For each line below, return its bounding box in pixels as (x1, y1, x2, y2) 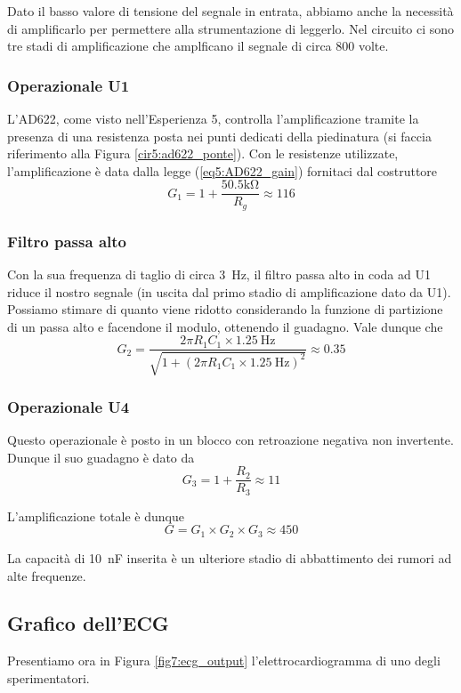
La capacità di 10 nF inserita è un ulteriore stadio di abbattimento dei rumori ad (7, 548, 452, 567)
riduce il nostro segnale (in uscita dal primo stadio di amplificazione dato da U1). (7, 282, 451, 301)
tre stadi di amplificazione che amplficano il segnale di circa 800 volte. (7, 36, 389, 55)
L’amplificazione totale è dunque (7, 506, 184, 525)
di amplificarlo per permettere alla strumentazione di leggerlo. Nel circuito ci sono (7, 19, 455, 37)
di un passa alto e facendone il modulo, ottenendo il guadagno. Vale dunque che (7, 317, 443, 335)
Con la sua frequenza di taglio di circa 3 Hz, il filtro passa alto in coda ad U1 (7, 265, 431, 284)
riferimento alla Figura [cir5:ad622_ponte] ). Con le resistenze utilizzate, (7, 144, 399, 163)
